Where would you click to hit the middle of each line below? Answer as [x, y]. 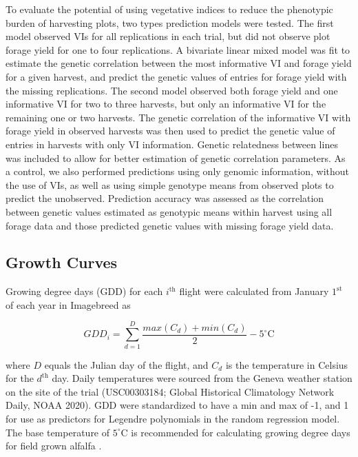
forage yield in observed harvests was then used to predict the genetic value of [170, 131]
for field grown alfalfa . [54, 446]
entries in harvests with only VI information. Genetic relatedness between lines [172, 144]
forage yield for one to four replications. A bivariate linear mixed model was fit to [178, 49]
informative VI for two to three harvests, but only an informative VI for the [166, 104]
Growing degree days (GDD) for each [84, 291]
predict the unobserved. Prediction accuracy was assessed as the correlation [165, 198]
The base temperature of [58, 432]
